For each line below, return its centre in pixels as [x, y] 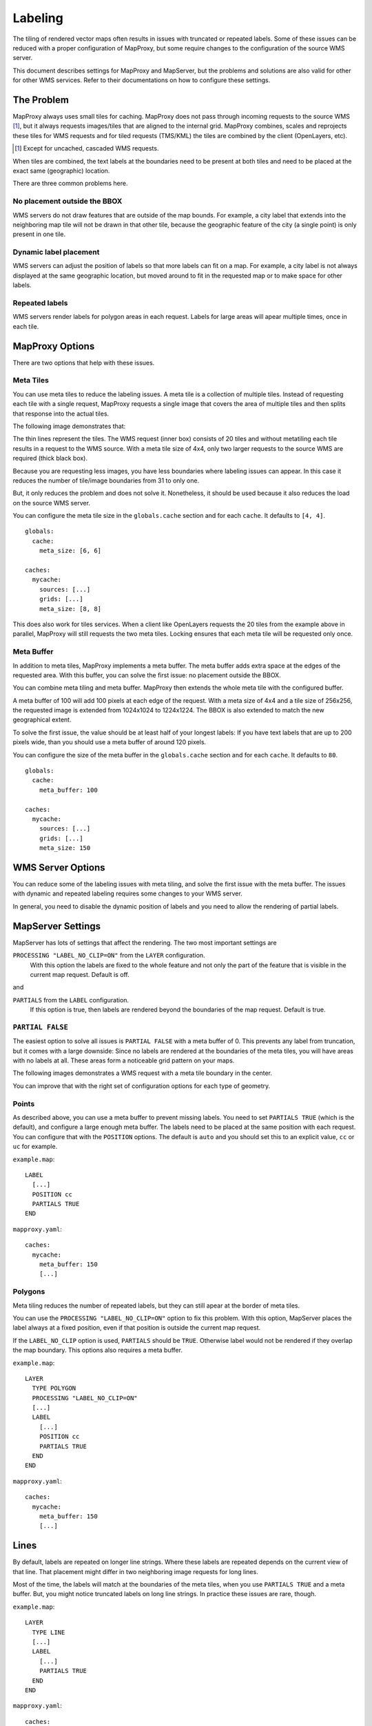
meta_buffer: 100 [68, 790]
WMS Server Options [59, 867]
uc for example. [35, 1147]
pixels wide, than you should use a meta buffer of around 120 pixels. [110, 742]
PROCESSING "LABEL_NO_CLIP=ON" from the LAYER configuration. [109, 956]
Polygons [29, 1292]
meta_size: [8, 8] [70, 609]
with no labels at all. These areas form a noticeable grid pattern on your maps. [124, 1060]
